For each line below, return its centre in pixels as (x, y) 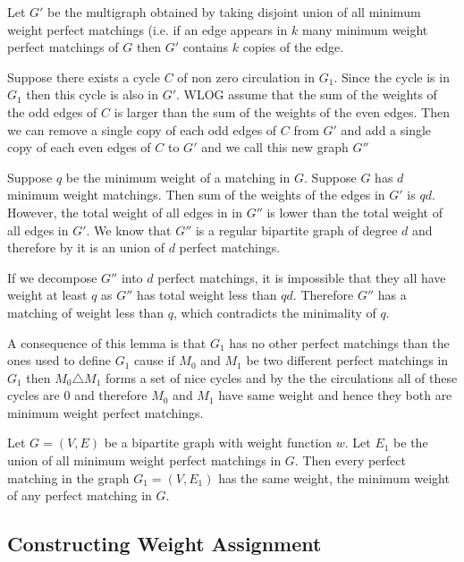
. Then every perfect (350, 460)
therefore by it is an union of (86, 247)
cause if (155, 360)
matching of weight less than (86, 312)
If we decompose (52, 277)
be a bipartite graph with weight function (218, 443)
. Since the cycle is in (392, 77)
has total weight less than (207, 295)
